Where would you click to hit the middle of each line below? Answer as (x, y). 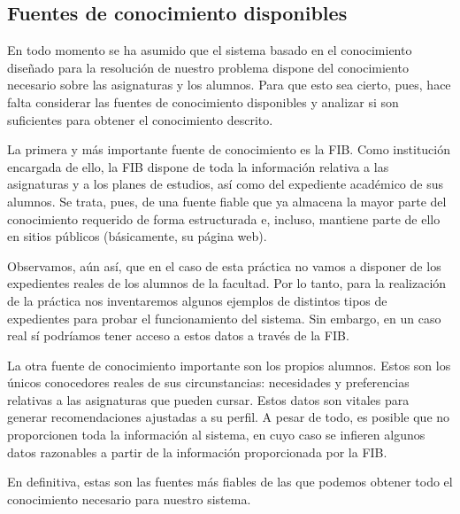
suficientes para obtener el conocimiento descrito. (140, 119)
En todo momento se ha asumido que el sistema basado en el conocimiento (210, 50)
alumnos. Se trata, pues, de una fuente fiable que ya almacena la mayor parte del (227, 201)
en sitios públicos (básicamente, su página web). (137, 236)
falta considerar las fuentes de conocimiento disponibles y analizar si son (203, 101)
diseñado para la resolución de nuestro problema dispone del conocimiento (208, 67)
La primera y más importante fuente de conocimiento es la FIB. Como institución (229, 149)
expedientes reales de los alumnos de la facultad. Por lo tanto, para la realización (227, 283)
